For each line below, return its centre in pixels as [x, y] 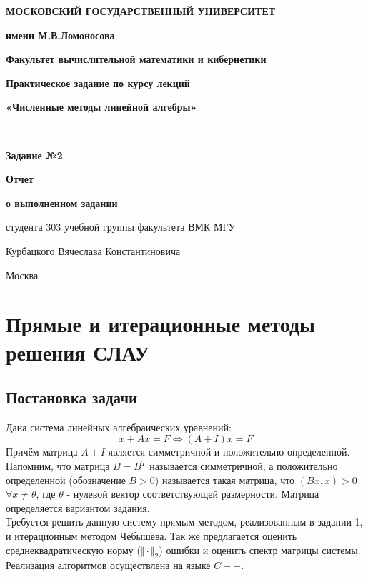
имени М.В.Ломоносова [60, 35]
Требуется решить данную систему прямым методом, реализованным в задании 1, [184, 522]
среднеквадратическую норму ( [73, 550]
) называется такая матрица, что [225, 480]
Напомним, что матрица [58, 466]
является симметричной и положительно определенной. [229, 452]
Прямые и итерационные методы [160, 324]
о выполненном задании [62, 202]
